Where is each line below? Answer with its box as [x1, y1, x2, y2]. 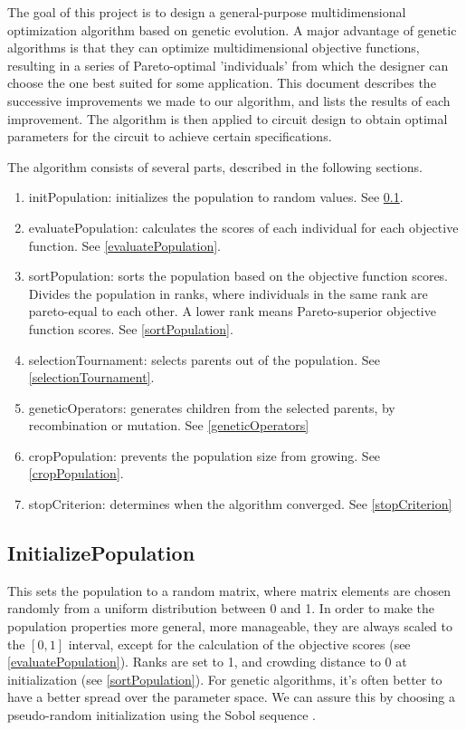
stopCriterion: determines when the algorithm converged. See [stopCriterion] [28, 495, 452, 514]
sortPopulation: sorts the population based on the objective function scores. [28, 266, 448, 285]
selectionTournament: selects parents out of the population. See [28, 350, 380, 369]
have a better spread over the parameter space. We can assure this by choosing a [7, 687, 455, 706]
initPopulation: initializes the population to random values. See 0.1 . [28, 187, 404, 207]
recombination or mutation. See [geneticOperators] [28, 416, 309, 435]
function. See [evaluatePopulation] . [28, 235, 221, 255]
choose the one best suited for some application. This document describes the [7, 73, 436, 92]
